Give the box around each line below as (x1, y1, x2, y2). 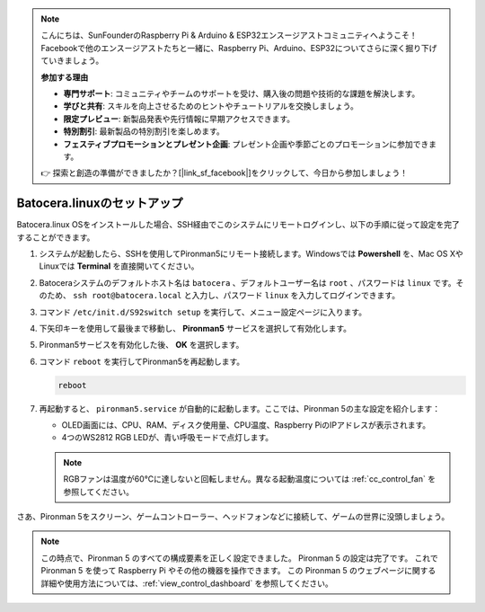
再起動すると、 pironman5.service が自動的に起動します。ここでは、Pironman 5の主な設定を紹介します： (39, 403, 440, 413)
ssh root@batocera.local (72, 290, 182, 301)
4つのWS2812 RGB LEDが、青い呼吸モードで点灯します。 (61, 432, 274, 443)
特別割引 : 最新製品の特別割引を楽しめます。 (63, 126, 225, 137)
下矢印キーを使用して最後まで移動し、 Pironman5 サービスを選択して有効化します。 (39, 323, 352, 333)
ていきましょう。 (40, 55, 104, 67)
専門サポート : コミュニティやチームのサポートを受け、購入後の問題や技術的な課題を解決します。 (63, 88, 420, 99)
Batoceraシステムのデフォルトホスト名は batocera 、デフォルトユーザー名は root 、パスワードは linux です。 (39, 277, 457, 288)
